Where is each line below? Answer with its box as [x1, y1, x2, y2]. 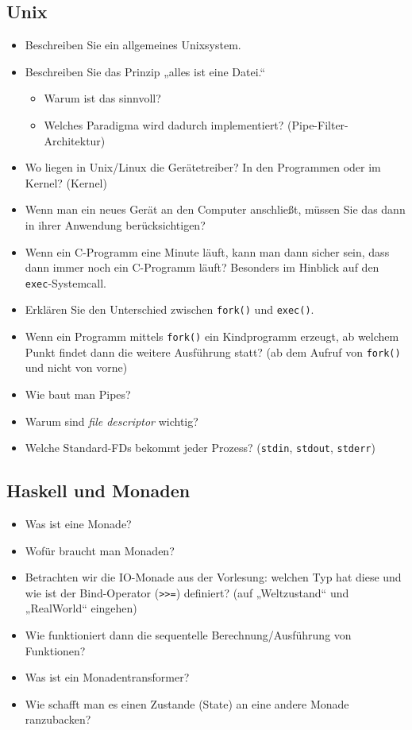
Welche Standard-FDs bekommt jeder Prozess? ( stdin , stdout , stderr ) [25, 439, 375, 456]
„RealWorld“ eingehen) [25, 600, 137, 616]
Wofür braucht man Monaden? [25, 542, 175, 558]
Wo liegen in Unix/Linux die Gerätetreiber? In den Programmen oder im [25, 159, 381, 176]
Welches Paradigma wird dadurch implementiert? [44, 116, 284, 133]
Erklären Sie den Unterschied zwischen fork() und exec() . [25, 301, 314, 318]
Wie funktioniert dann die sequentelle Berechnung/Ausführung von [25, 627, 352, 643]
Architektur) [44, 132, 106, 149]
